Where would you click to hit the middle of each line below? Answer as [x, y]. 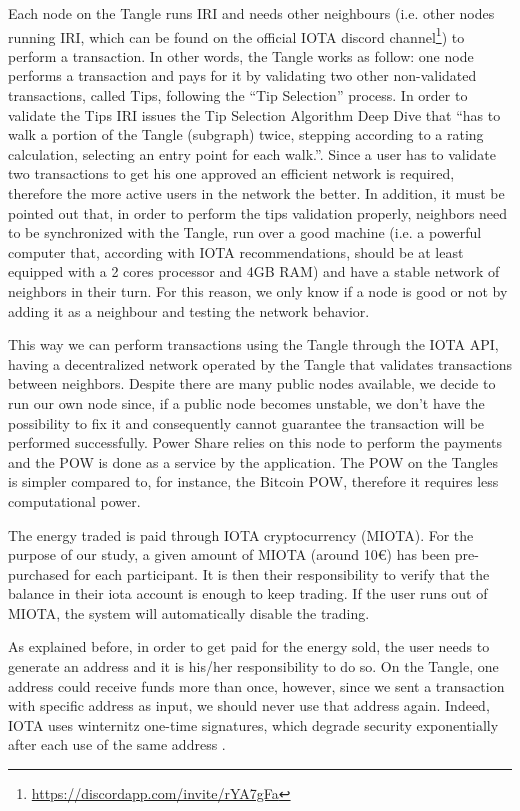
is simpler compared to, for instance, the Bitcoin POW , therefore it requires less [253, 481]
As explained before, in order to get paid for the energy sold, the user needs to [249, 646]
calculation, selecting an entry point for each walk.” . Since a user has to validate [252, 153]
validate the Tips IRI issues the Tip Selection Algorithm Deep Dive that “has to [254, 114]
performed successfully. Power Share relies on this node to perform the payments [255, 442]
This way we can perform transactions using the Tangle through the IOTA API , [253, 344]
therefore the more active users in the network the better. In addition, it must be [256, 193]
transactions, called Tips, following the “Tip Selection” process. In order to [238, 95]
